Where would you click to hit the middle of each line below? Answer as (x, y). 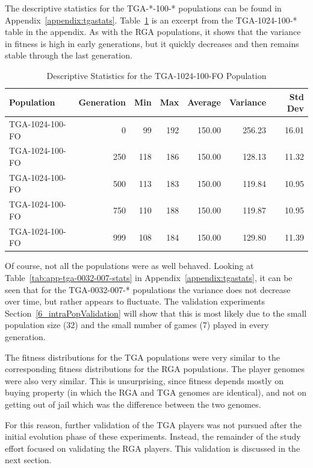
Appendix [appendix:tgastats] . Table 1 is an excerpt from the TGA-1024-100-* (151, 20)
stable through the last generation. (69, 55)
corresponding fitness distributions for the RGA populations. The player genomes (155, 369)
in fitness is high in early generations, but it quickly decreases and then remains (152, 43)
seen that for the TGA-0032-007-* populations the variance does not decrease (148, 289)
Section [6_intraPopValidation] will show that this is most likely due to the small (156, 313)
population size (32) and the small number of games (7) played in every (137, 325)
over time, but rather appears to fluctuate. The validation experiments (135, 301)
